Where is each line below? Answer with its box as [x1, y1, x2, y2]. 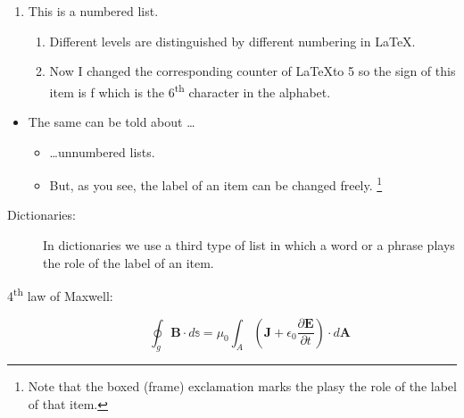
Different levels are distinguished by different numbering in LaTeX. [49, 31, 416, 50]
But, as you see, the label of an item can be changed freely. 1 [49, 173, 383, 194]
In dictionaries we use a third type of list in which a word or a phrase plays [43, 236, 455, 255]
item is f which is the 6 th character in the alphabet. [49, 79, 331, 101]
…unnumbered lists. [49, 142, 155, 161]
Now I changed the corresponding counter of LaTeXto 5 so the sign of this [49, 62, 456, 80]
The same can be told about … [28, 113, 195, 131]
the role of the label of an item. [43, 253, 214, 272]
